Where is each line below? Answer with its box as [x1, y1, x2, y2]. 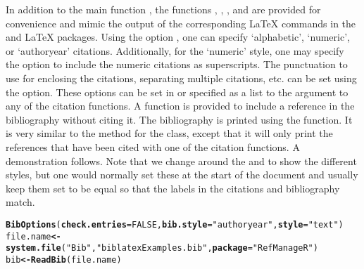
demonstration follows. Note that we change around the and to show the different [6, 153, 357, 168]
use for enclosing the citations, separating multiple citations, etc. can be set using [6, 70, 357, 85]
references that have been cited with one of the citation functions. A [6, 139, 300, 154]
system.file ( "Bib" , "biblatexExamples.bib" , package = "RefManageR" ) [6, 243, 318, 254]
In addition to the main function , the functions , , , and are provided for [6, 2, 321, 16]
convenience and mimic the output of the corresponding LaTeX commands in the [6, 15, 356, 30]
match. [6, 195, 35, 209]
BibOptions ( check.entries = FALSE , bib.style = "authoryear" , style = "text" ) [6, 219, 344, 230]
